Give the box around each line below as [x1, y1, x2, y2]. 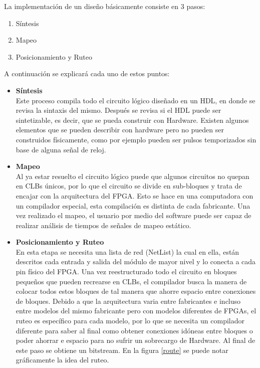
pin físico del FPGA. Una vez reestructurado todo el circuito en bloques [16, 266, 237, 277]
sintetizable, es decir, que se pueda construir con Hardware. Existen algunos [16, 114, 249, 125]
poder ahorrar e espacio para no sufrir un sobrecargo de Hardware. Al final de [16, 335, 255, 345]
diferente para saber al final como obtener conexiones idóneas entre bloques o [16, 325, 253, 335]
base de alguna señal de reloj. [16, 144, 106, 154]
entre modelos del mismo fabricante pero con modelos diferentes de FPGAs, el [16, 305, 256, 316]
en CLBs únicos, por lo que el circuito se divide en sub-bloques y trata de [16, 180, 242, 191]
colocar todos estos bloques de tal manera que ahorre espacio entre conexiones [16, 286, 256, 296]
